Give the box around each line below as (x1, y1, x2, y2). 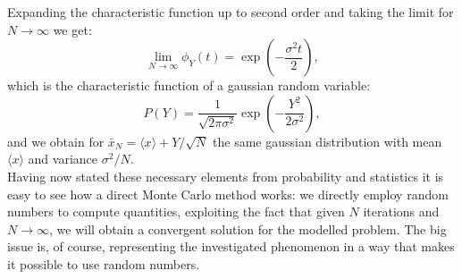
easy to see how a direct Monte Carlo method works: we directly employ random (7, 184, 449, 203)
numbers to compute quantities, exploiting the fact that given (7, 202, 345, 221)
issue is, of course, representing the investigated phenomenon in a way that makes (7, 237, 455, 256)
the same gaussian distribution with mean (213, 131, 442, 150)
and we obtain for (7, 131, 105, 150)
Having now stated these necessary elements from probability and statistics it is (7, 166, 444, 185)
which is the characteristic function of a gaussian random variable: (7, 76, 371, 95)
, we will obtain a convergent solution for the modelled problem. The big (48, 219, 447, 238)
